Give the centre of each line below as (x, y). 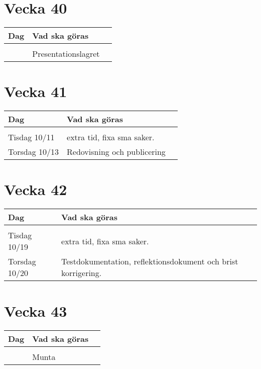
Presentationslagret (66, 54)
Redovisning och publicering (116, 152)
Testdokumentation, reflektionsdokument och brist (150, 261)
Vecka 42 (36, 189)
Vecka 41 (36, 91)
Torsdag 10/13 (34, 152)
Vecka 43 (36, 310)
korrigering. (82, 273)
